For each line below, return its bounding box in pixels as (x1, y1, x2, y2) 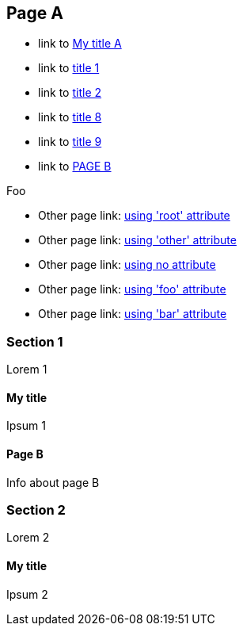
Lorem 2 (6, 530, 50, 545)
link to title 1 (38, 61, 100, 75)
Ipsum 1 (6, 419, 46, 433)
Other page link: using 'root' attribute (38, 209, 230, 223)
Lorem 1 (6, 362, 47, 377)
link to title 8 (38, 110, 102, 124)
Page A (6, 3, 63, 23)
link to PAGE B (38, 159, 112, 174)
